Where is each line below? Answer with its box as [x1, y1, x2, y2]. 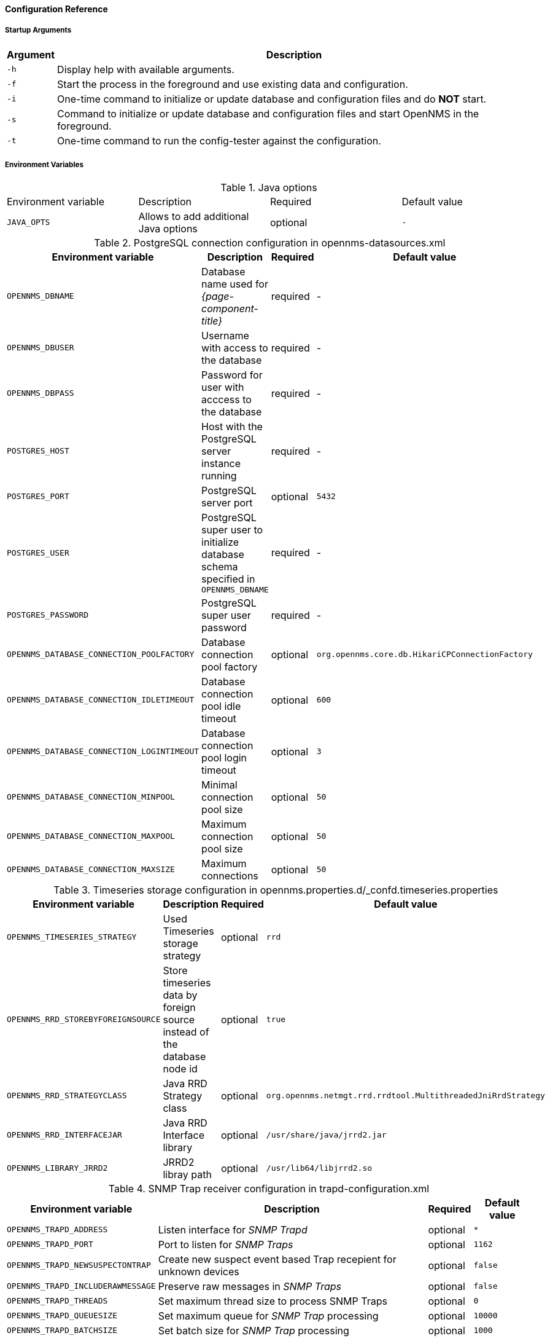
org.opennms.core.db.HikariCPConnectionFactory [316, 650, 533, 659]
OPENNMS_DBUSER [7, 343, 74, 353]
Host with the [201, 420, 263, 433]
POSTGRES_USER [7, 548, 69, 557]
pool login [201, 751, 247, 764]
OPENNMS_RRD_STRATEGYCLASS [7, 1091, 127, 1101]
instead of [163, 1025, 209, 1038]
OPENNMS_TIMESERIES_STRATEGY [7, 932, 137, 942]
